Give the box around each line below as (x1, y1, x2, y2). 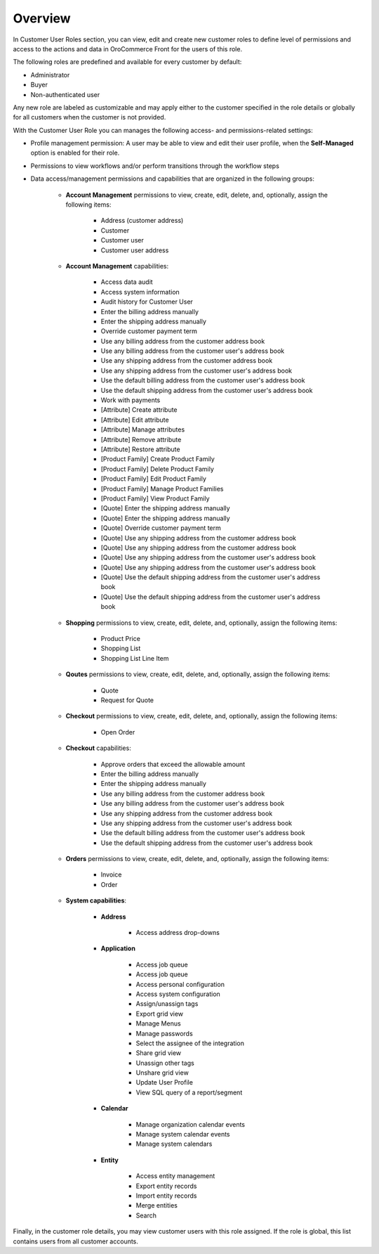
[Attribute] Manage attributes (100, 425, 185, 434)
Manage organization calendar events (135, 1120, 246, 1128)
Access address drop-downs (135, 929, 220, 937)
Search (135, 1211, 157, 1220)
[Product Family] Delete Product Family (100, 465, 214, 473)
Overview (13, 11, 71, 26)
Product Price (100, 635, 140, 643)
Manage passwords (135, 1029, 193, 1038)
